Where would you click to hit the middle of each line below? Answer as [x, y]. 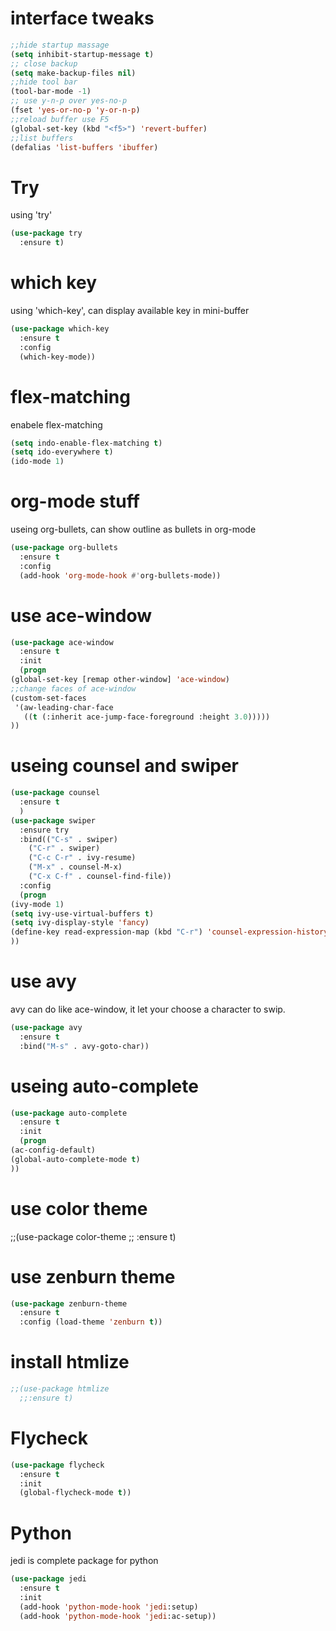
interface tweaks [82, 18]
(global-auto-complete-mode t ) [75, 1159]
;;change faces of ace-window [73, 688]
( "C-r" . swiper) [64, 848]
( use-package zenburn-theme [69, 1303]
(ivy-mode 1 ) [37, 904]
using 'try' [31, 215]
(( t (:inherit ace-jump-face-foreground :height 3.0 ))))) [147, 717]
